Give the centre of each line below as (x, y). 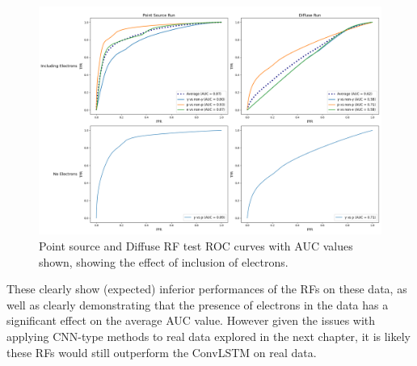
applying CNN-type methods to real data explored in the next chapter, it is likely (209, 336)
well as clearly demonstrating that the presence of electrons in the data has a (198, 304)
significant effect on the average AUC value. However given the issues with (191, 320)
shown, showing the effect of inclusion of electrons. (164, 261)
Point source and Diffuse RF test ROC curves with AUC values (196, 245)
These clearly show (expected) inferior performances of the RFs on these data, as (207, 289)
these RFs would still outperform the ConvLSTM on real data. (162, 352)
